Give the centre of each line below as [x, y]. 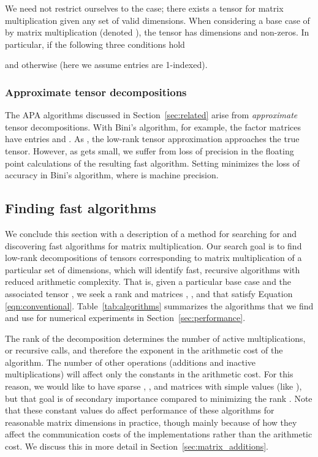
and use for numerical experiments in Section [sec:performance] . [125, 318]
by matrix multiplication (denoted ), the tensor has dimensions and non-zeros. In [157, 32]
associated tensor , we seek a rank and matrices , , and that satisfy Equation [149, 293]
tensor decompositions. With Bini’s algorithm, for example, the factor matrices [153, 127]
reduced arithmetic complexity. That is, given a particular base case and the [148, 281]
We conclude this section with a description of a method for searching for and [151, 233]
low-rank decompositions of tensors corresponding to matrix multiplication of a [153, 258]
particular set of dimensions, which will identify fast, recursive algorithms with [153, 269]
